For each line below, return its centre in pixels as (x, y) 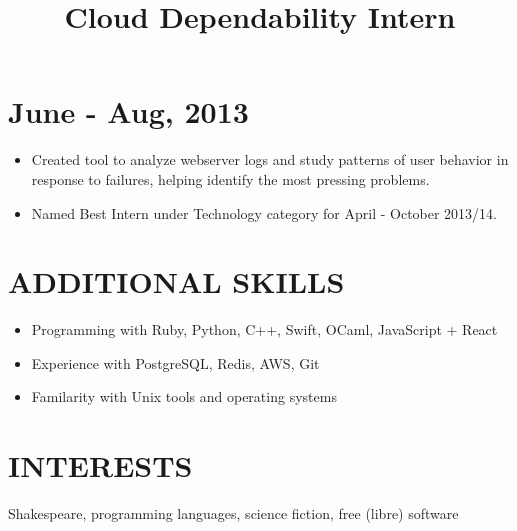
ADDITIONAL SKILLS (176, 281)
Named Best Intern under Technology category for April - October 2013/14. (264, 212)
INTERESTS (100, 465)
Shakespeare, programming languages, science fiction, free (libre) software (233, 513)
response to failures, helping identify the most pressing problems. (230, 178)
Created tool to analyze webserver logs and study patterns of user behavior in (270, 159)
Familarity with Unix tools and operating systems (184, 396)
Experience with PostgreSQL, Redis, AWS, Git (175, 362)
